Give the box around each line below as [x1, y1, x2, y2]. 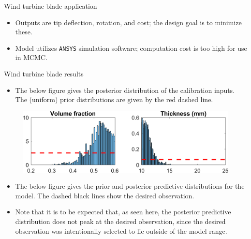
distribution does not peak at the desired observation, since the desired [15, 216, 226, 226]
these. [15, 27, 32, 37]
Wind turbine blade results [4, 69, 84, 79]
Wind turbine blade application [4, 1, 97, 11]
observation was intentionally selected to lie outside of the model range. [15, 225, 227, 236]
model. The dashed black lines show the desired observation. [15, 190, 194, 200]
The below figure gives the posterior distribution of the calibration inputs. [15, 85, 235, 95]
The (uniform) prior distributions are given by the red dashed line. [15, 94, 213, 105]
